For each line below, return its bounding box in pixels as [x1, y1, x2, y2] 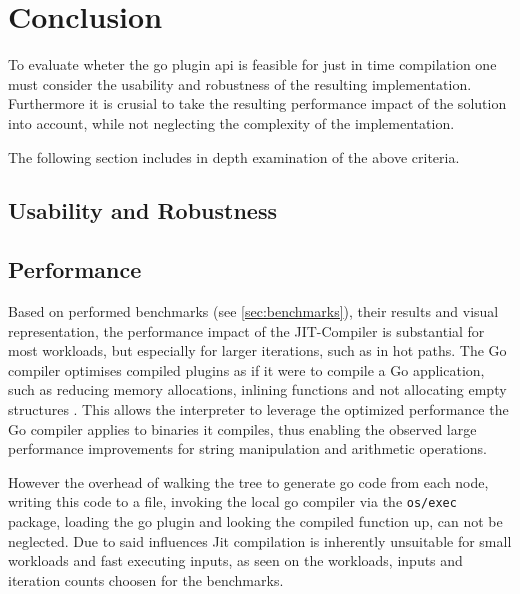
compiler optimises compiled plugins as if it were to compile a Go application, [8, 359, 485, 380]
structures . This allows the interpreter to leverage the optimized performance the [8, 399, 509, 420]
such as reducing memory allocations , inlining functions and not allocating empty [8, 379, 507, 400]
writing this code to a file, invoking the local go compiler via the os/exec [8, 491, 457, 512]
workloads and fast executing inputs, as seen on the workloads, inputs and [8, 550, 463, 571]
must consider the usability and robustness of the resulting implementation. [8, 73, 472, 94]
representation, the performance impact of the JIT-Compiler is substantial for [8, 320, 485, 341]
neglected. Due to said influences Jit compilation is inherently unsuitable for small [8, 530, 512, 551]
